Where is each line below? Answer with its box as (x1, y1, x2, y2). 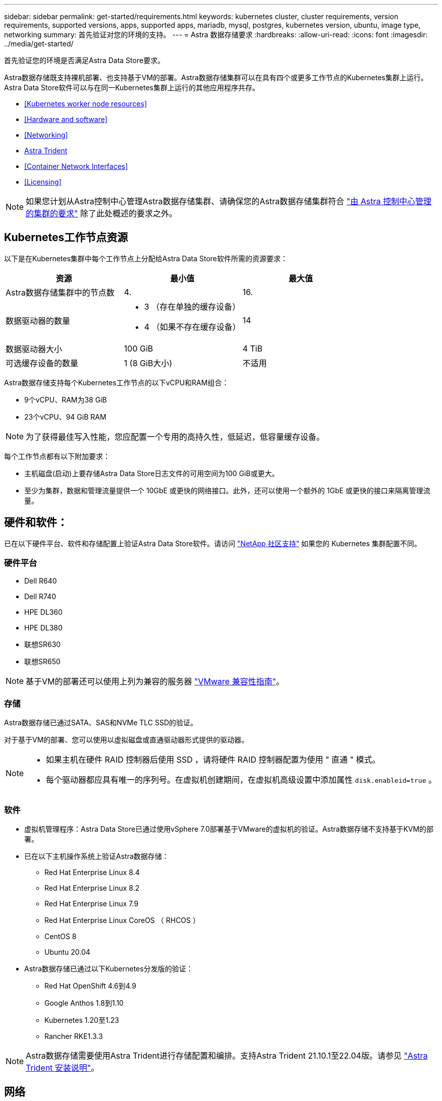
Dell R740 (24, 592, 56, 601)
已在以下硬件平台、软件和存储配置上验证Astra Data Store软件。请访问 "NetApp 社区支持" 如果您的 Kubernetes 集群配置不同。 (4, 539, 421, 548)
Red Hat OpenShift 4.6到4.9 (44, 981, 136, 990)
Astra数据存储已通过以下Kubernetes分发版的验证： (24, 964, 193, 973)
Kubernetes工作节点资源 (4, 231, 128, 244)
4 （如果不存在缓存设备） (144, 321, 241, 332)
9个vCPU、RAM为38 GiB (24, 395, 107, 404)
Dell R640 (24, 576, 57, 586)
